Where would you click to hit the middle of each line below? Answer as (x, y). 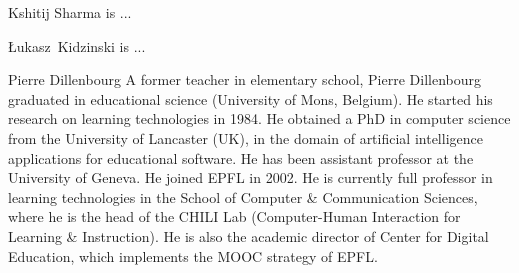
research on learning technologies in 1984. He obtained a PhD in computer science (259, 118)
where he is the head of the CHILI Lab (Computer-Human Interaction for (234, 216)
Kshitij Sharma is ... (70, 12)
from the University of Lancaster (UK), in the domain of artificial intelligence (245, 137)
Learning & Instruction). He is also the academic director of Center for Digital (248, 235)
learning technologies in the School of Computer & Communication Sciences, (243, 196)
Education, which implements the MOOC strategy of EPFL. (193, 255)
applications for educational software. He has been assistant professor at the (241, 157)
